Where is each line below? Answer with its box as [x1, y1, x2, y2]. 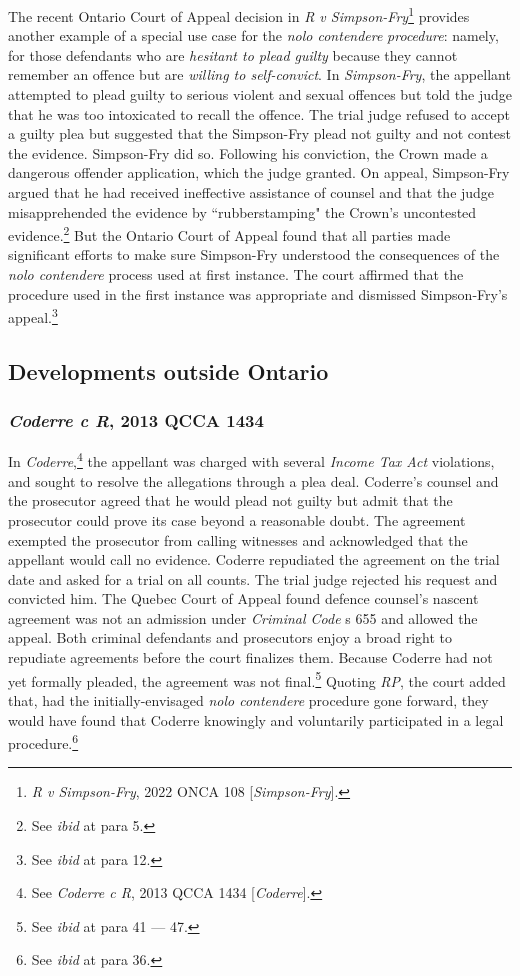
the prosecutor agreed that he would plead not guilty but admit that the [8, 490, 453, 511]
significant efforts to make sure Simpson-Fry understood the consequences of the [8, 244, 500, 265]
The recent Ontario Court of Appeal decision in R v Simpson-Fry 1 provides [8, 3, 470, 26]
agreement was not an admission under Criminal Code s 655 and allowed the [8, 607, 478, 628]
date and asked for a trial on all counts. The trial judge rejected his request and [8, 568, 498, 589]
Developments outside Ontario [8, 355, 329, 386]
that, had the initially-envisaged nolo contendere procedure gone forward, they [8, 689, 489, 710]
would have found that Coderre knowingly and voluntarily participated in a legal [8, 709, 504, 730]
